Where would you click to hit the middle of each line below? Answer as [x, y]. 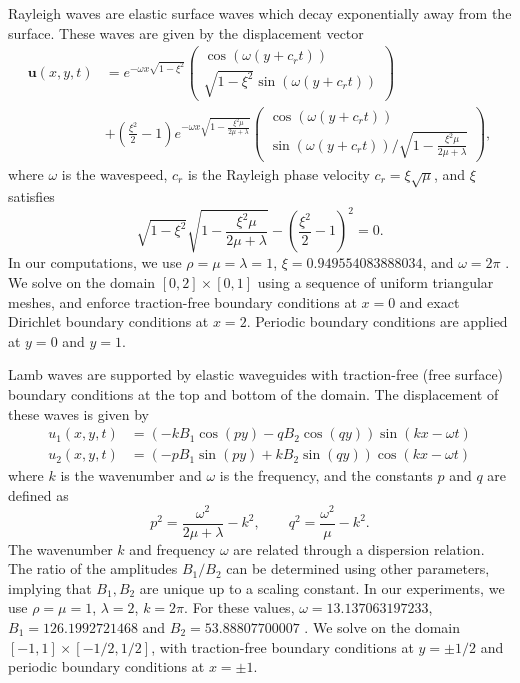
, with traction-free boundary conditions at [282, 646]
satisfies [31, 196]
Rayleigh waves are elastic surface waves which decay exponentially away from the [260, 13]
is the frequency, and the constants [326, 475]
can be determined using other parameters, [358, 568]
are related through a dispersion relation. [359, 548]
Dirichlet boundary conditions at [108, 321]
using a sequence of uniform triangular [375, 282]
